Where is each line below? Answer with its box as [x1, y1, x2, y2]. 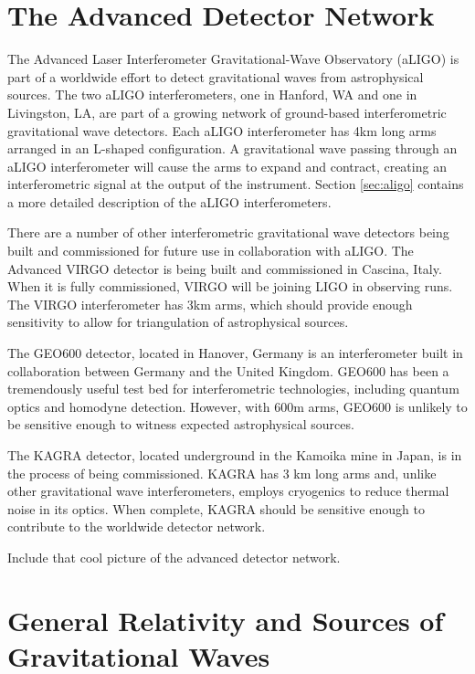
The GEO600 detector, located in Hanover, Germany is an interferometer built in [7, 343, 463, 363]
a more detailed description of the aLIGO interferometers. [7, 192, 332, 211]
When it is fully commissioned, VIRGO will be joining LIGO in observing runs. [7, 277, 453, 296]
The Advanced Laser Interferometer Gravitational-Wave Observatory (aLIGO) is [7, 49, 459, 68]
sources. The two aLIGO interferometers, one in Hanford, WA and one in [7, 85, 417, 104]
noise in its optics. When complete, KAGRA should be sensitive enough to [7, 499, 425, 518]
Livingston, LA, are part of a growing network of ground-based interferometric [7, 102, 447, 121]
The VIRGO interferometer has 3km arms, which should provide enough [7, 294, 413, 313]
